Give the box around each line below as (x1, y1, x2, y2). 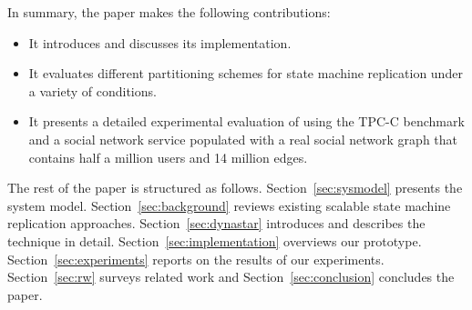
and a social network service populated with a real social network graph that (28, 129, 457, 148)
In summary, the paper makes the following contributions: (7, 3, 331, 21)
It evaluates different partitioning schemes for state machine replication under (28, 64, 463, 83)
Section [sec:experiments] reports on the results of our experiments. (7, 249, 385, 268)
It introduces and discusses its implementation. (28, 33, 292, 52)
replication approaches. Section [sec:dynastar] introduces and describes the (7, 214, 426, 233)
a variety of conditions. (28, 81, 157, 100)
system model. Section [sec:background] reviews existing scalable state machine (7, 195, 451, 215)
